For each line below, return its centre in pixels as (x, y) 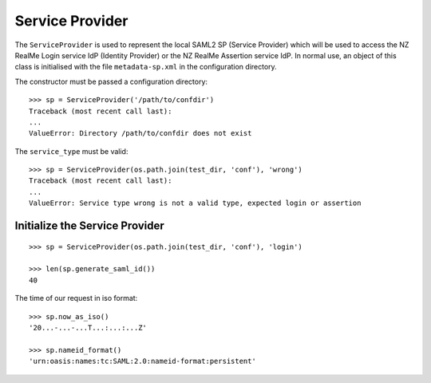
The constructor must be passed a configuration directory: (111, 81)
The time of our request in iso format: (76, 298)
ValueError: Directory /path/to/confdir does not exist (140, 133)
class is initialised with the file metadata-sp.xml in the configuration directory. (146, 67)
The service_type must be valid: (71, 151)
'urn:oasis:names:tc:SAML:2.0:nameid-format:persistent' (143, 361)
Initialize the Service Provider (89, 226)
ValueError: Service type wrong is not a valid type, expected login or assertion (195, 203)
